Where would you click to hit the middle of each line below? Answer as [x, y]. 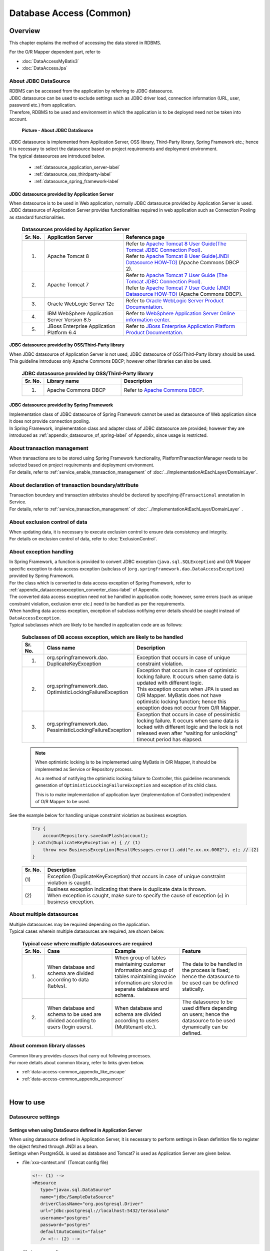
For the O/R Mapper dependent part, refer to [55, 52]
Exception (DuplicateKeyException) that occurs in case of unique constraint [136, 876]
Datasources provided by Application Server [76, 229]
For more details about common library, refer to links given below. [77, 1063]
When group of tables [140, 957]
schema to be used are [74, 1014]
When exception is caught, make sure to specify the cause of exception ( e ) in [138, 895]
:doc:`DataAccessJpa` [44, 68]
